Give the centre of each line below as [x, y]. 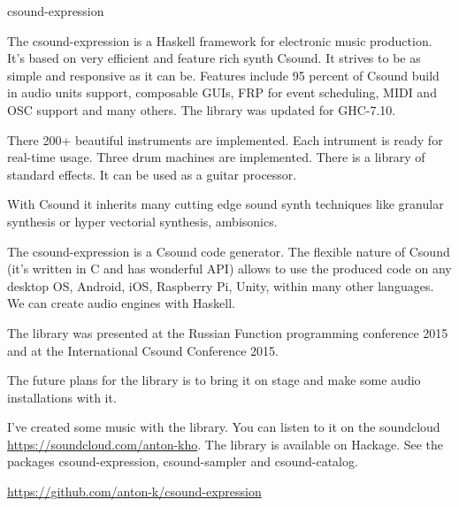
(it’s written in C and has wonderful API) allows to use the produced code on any [229, 269]
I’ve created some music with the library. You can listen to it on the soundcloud [224, 427]
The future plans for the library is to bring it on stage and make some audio [214, 380]
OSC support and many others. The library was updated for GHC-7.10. [202, 109]
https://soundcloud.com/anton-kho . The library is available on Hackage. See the [226, 444]
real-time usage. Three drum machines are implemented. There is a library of [216, 157]
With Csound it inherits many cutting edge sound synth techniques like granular [226, 204]
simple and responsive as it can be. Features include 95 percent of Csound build [223, 75]
